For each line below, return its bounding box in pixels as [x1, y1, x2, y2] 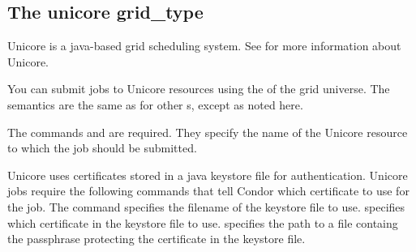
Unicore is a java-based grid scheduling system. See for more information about [7, 37, 401, 54]
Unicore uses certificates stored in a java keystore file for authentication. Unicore [7, 166, 408, 183]
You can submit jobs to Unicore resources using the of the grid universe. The [7, 80, 390, 97]
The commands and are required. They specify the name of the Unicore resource [7, 123, 408, 140]
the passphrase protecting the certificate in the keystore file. [7, 230, 306, 247]
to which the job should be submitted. [7, 139, 197, 156]
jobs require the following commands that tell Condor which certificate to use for [7, 182, 410, 199]
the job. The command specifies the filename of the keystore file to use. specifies [7, 198, 405, 215]
